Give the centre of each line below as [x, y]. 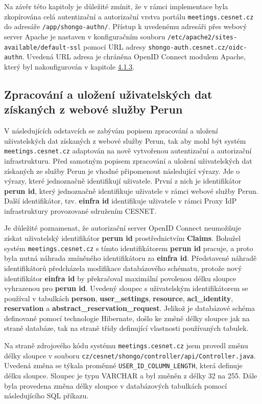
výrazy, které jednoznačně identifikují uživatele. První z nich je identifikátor [123, 181]
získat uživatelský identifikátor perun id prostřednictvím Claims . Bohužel [123, 238]
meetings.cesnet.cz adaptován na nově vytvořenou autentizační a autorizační [128, 151]
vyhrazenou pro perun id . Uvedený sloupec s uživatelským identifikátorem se [126, 288]
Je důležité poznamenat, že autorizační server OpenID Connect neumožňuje [123, 228]
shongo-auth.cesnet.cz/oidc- [198, 47]
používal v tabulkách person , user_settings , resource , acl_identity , [119, 298]
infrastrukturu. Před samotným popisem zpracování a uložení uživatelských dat [128, 160]
